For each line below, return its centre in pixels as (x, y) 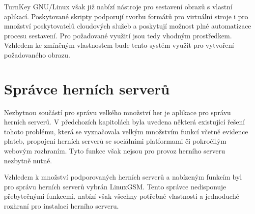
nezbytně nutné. (28, 160)
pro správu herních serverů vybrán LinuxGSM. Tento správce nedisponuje (115, 186)
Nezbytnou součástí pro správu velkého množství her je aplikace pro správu (117, 112)
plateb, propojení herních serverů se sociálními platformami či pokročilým (115, 141)
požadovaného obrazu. (37, 54)
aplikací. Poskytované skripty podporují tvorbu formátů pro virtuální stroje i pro (126, 16)
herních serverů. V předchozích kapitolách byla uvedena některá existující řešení (125, 122)
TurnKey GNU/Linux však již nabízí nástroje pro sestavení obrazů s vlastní (118, 6)
